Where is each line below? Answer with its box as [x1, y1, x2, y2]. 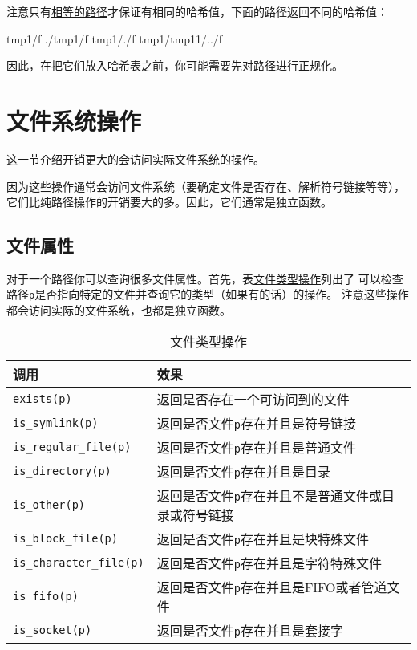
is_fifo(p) [13, 589, 79, 603]
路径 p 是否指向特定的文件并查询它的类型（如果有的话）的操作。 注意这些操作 [6, 286, 409, 303]
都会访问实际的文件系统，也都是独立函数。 [6, 302, 231, 319]
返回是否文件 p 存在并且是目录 [156, 461, 330, 481]
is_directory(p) [13, 464, 111, 477]
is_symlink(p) [13, 416, 99, 429]
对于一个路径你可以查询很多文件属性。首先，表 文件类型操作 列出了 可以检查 [6, 270, 403, 286]
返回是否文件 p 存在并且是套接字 [156, 620, 343, 640]
